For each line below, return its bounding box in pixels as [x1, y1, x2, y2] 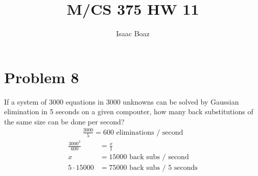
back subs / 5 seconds [129, 164, 198, 172]
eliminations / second [116, 129, 183, 136]
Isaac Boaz [116, 28, 150, 39]
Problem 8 [4, 66, 79, 87]
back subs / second [129, 154, 189, 161]
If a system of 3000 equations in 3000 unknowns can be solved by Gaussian [4, 96, 239, 107]
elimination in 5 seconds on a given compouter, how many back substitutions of [4, 106, 253, 117]
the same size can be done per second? [4, 116, 125, 127]
